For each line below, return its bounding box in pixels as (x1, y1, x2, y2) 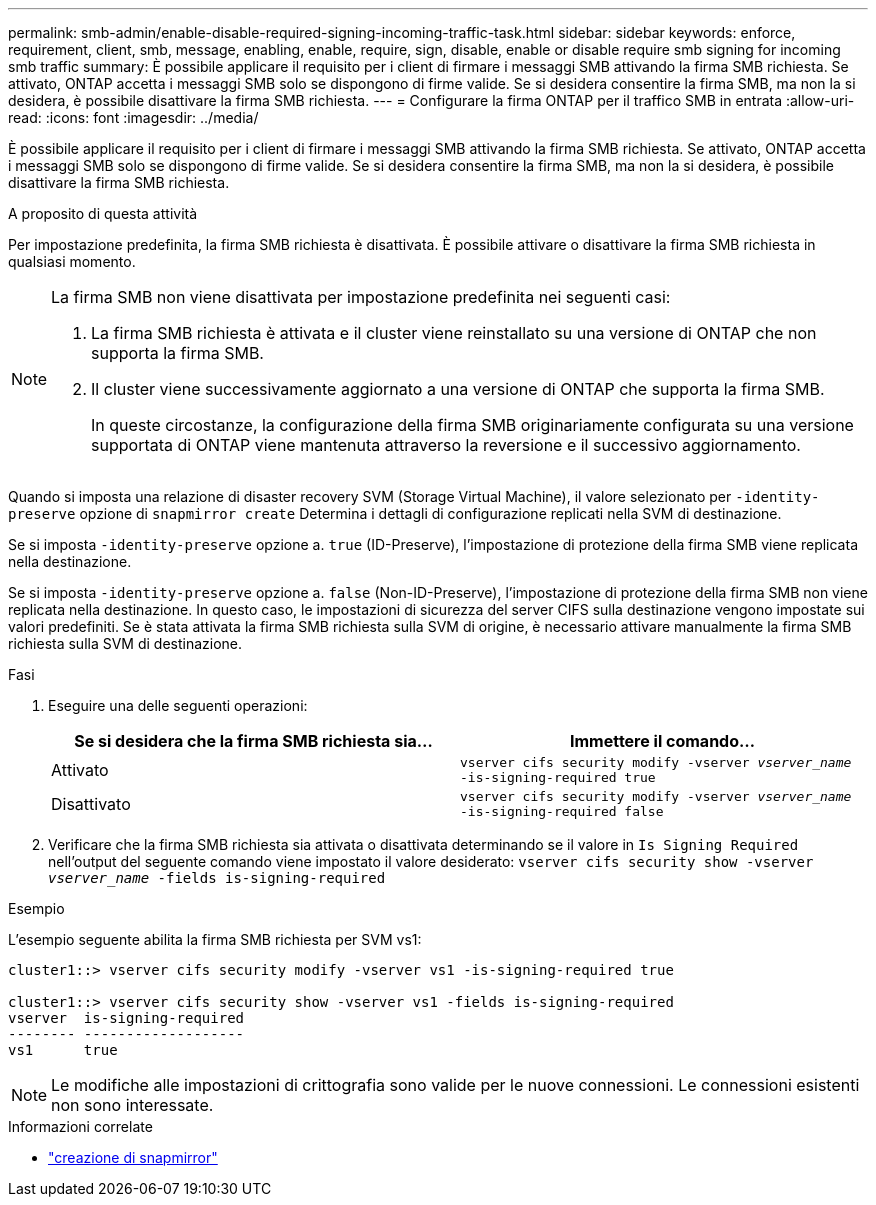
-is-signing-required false (460, 804, 664, 819)
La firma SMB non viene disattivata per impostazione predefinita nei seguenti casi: (51, 287, 671, 307)
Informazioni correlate (8, 1118, 153, 1135)
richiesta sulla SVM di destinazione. (8, 635, 243, 652)
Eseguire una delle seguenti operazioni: (48, 697, 308, 714)
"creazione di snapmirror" (48, 1149, 218, 1166)
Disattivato (51, 794, 131, 814)
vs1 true (8, 1042, 118, 1058)
